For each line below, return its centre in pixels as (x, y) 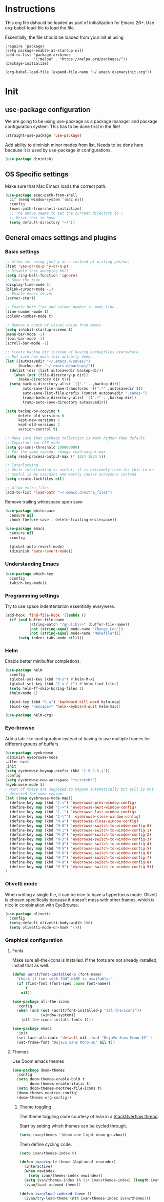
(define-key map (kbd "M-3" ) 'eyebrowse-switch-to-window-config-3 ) (81, 839)
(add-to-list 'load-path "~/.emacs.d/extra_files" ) (59, 492)
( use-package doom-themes (38, 1070)
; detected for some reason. (35, 794)
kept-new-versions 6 (39, 420)
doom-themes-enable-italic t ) (61, 1084)
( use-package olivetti (28, 914)
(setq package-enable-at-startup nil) (44, 50)
